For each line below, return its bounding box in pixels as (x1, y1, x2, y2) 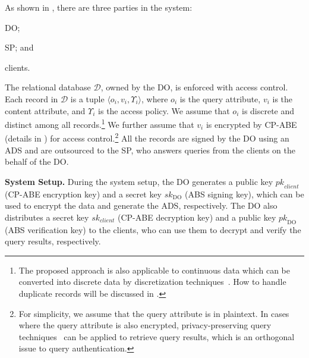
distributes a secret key (5, 211, 89, 223)
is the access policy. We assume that (98, 104, 230, 117)
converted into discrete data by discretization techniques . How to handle (18, 275, 286, 288)
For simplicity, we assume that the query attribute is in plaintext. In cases (18, 307, 289, 319)
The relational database (5, 81, 91, 93)
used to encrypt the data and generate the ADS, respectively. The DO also (5, 199, 278, 212)
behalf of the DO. (5, 155, 69, 168)
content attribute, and (5, 104, 86, 117)
